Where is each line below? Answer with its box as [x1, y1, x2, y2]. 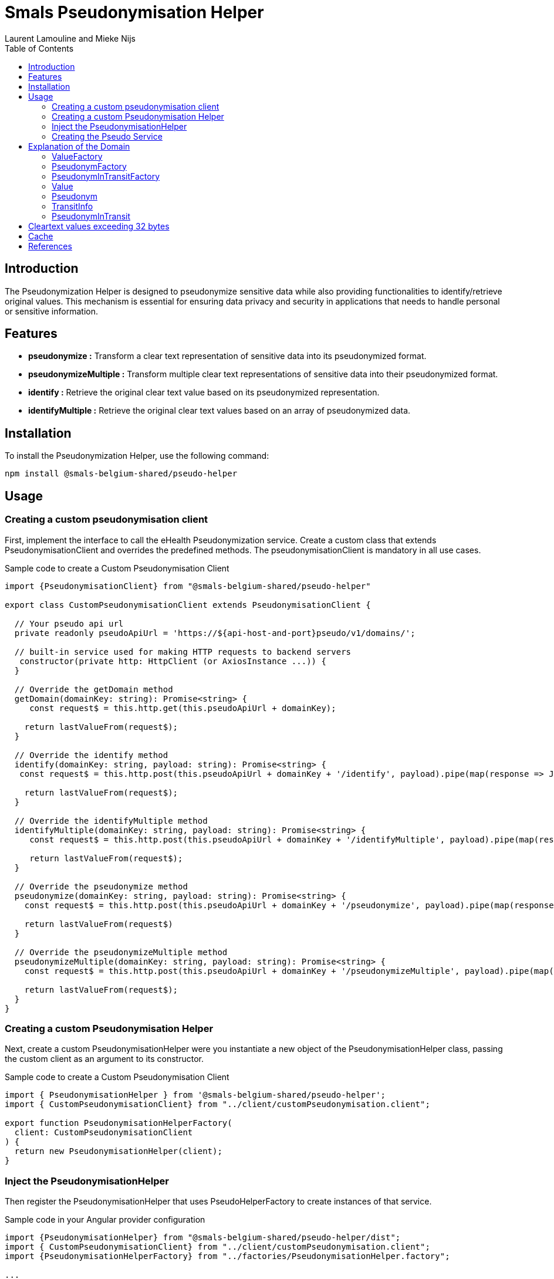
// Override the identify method [14, 750, 168, 760]
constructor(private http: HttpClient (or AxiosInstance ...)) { [19, 656, 326, 666]
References [28, 241, 72, 251]
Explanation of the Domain [28, 141, 130, 151]
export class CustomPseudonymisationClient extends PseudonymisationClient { [5, 600, 371, 610]
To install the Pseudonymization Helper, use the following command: [5, 451, 269, 461]
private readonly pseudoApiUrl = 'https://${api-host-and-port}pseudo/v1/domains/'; [14, 628, 415, 638]
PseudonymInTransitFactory [52, 171, 160, 181]
